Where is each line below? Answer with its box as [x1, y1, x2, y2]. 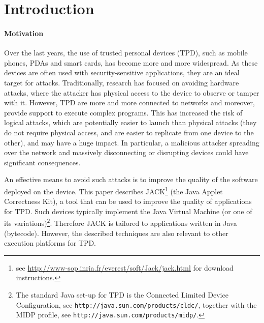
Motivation [4, 27, 44, 38]
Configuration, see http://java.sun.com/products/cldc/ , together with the [16, 299, 257, 310]
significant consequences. [4, 157, 81, 167]
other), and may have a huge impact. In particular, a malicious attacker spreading [4, 137, 259, 148]
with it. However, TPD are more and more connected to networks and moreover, [4, 97, 255, 108]
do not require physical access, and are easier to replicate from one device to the [4, 127, 254, 137]
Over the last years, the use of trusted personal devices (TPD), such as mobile [4, 47, 248, 58]
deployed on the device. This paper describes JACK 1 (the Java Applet [4, 184, 223, 196]
